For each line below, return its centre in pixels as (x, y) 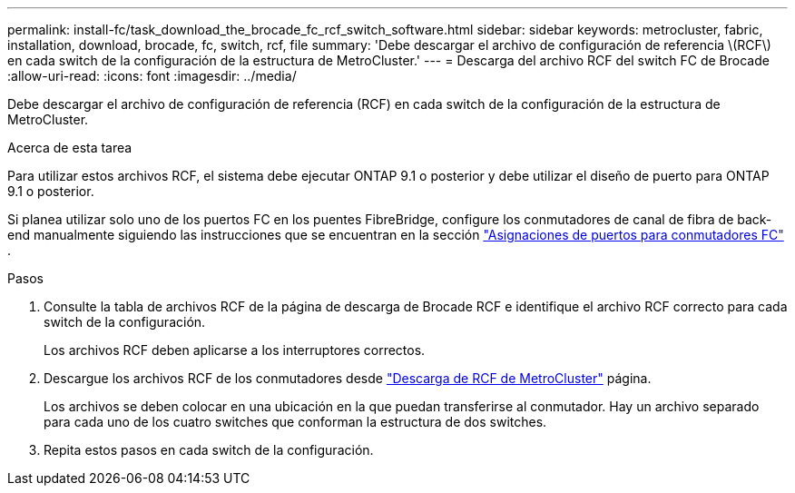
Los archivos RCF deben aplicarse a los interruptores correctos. (235, 350)
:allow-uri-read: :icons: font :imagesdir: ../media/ (152, 76)
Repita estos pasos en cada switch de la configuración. (209, 450)
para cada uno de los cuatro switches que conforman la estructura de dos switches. (295, 422)
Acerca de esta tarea (70, 148)
